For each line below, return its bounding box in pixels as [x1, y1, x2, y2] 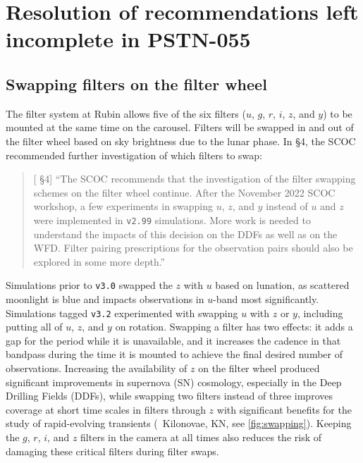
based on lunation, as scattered [215, 278, 350, 292]
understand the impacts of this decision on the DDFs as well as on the [33, 226, 338, 241]
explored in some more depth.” [33, 254, 166, 268]
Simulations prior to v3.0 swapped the [6, 278, 173, 292]
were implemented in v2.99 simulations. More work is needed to [33, 212, 311, 227]
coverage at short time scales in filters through [6, 402, 206, 416]
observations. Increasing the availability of [6, 361, 187, 376]
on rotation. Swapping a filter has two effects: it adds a [115, 319, 353, 334]
